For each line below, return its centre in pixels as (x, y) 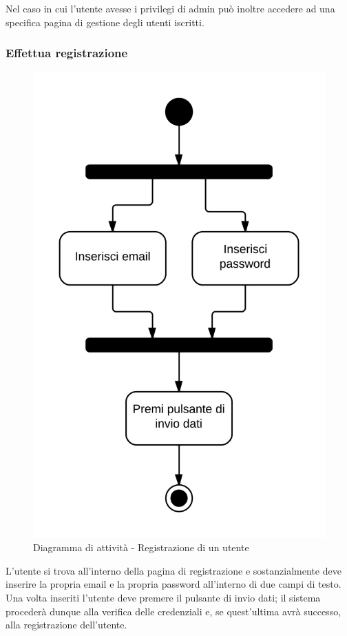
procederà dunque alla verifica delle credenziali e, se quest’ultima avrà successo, (173, 611)
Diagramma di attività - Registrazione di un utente (141, 547)
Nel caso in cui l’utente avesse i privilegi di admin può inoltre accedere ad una (170, 8)
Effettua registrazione (67, 53)
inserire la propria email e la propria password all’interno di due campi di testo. (173, 584)
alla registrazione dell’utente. (66, 625)
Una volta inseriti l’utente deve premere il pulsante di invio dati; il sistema (163, 598)
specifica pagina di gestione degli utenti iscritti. (105, 22)
